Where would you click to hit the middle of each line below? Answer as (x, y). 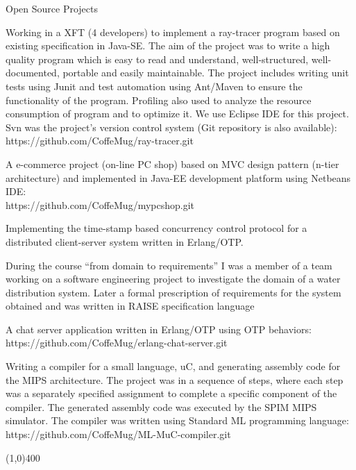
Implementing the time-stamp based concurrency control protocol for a (156, 228)
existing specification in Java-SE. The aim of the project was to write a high (168, 45)
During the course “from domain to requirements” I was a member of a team (169, 265)
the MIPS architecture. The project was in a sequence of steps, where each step (175, 379)
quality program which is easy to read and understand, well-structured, (157, 59)
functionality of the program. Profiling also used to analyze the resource (159, 100)
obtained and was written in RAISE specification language (130, 306)
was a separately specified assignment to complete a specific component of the (171, 393)
